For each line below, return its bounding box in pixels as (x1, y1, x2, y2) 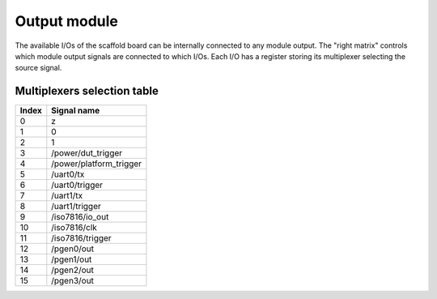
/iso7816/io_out (51, 211, 109, 223)
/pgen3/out (51, 276, 95, 287)
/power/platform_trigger (51, 158, 142, 169)
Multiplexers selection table (15, 84, 159, 98)
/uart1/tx (51, 190, 83, 202)
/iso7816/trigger (51, 233, 112, 244)
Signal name (51, 105, 100, 117)
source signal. (15, 63, 62, 73)
